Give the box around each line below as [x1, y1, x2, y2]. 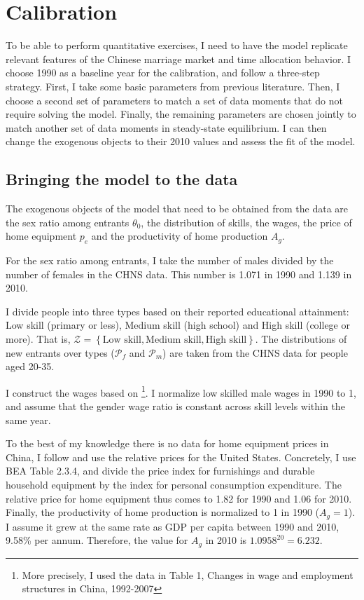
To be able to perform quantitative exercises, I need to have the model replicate [6, 38, 348, 53]
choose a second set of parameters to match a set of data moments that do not [6, 93, 343, 107]
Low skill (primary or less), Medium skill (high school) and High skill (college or [6, 318, 350, 332]
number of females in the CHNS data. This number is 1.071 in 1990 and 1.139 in [6, 266, 352, 281]
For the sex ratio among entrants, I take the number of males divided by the [6, 253, 334, 268]
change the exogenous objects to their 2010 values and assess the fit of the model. [6, 134, 356, 149]
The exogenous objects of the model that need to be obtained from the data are [6, 201, 349, 216]
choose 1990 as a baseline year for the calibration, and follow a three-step [6, 65, 320, 80]
